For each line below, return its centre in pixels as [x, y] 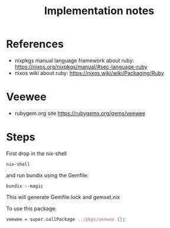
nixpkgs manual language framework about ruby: [74, 60]
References [35, 44]
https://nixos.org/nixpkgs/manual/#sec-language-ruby [81, 67]
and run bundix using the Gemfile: [47, 175]
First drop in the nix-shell [36, 153]
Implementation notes [99, 11]
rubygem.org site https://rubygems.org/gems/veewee [80, 113]
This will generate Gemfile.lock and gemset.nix [63, 197]
